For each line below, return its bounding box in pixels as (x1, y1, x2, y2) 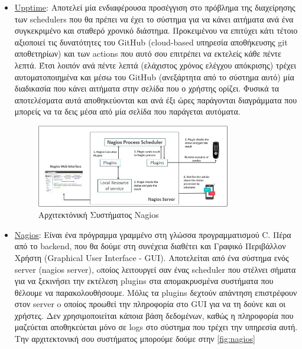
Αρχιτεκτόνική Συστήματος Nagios (38, 208, 159, 221)
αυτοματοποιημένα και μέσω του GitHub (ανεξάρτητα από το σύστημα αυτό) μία (14, 70, 294, 83)
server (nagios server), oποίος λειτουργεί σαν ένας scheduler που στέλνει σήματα (14, 263, 296, 275)
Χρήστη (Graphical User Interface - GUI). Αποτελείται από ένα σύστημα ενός (14, 251, 289, 263)
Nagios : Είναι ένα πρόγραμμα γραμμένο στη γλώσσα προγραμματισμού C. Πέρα (14, 228, 291, 240)
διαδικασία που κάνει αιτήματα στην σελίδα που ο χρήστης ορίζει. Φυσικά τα (14, 82, 280, 94)
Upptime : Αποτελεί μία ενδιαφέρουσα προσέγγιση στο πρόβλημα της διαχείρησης (14, 1, 295, 13)
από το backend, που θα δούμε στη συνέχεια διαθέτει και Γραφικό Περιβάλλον (14, 240, 286, 252)
